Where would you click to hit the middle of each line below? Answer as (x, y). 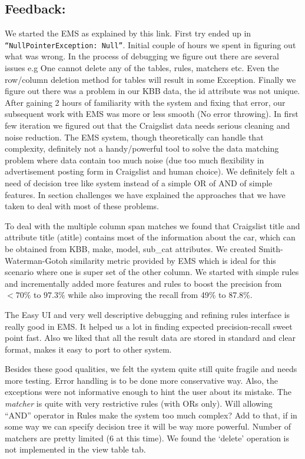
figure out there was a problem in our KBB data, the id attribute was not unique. (152, 91)
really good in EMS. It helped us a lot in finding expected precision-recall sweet (149, 326)
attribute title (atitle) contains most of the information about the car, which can (150, 237)
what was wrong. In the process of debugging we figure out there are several (142, 56)
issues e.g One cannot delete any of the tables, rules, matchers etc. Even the (142, 68)
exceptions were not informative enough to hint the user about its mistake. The (148, 392)
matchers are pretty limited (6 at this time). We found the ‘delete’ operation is (147, 438)
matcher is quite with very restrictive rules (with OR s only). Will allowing (139, 403)
